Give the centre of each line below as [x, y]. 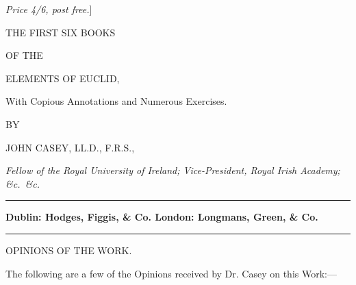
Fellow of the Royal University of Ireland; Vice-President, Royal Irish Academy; [173, 170]
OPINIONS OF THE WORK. [69, 250]
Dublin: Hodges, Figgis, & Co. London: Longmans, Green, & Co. [162, 217]
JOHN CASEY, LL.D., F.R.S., [70, 147]
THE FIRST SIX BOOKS [61, 32]
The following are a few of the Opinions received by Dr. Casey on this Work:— [171, 273]
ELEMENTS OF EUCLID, [63, 78]
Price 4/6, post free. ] [49, 9]
